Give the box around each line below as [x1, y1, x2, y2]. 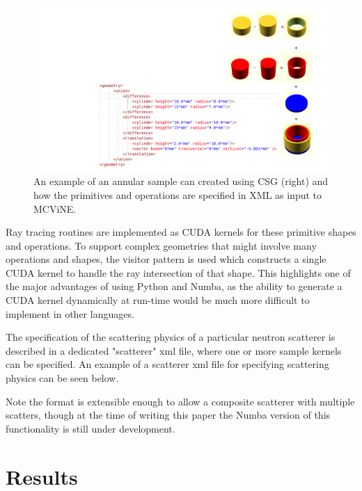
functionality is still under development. [6, 421, 175, 435]
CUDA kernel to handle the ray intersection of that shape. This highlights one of [6, 265, 351, 280]
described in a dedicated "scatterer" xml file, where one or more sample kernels [6, 343, 342, 357]
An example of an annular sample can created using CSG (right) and [33, 174, 329, 188]
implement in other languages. [6, 306, 134, 321]
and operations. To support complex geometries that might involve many [6, 238, 317, 252]
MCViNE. [33, 201, 77, 216]
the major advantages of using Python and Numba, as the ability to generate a [6, 279, 343, 293]
